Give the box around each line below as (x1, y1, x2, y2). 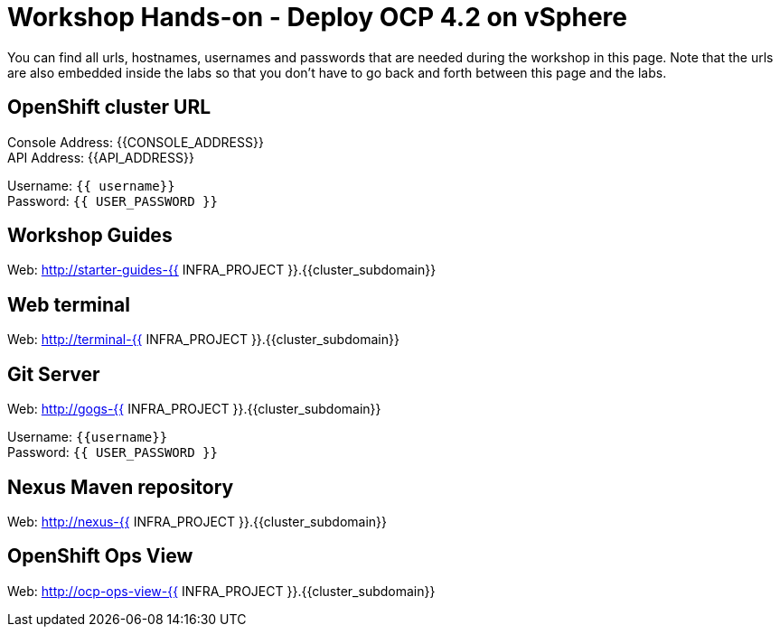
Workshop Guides (7, 224, 173, 247)
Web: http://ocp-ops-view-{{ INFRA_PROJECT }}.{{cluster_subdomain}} (7, 583, 436, 599)
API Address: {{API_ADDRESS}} (7, 149, 194, 165)
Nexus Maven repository (7, 475, 234, 499)
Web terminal (7, 293, 130, 316)
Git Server (7, 362, 100, 386)
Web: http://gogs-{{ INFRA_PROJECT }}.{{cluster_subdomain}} (7, 401, 381, 417)
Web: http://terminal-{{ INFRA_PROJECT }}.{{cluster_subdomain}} (7, 331, 399, 348)
